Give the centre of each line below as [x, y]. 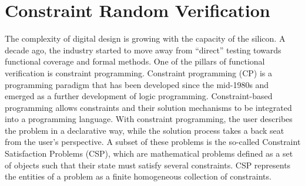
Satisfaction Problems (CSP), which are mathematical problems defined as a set [149, 153]
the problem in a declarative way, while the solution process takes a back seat [145, 130]
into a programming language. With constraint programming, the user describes [149, 119]
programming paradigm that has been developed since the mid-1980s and [137, 84]
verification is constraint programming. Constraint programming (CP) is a [139, 72]
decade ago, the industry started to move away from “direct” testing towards [143, 50]
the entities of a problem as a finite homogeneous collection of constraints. [138, 176]
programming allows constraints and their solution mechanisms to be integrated [148, 107]
